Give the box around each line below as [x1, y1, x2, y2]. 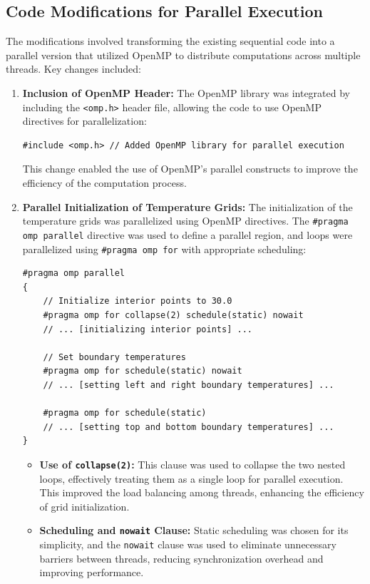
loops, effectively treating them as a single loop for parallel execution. [39, 471, 344, 486]
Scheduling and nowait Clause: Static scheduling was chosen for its [39, 523, 349, 538]
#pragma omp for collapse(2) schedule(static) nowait [43, 309, 304, 320]
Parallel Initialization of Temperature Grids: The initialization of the [22, 199, 353, 214]
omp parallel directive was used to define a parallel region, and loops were [22, 227, 353, 242]
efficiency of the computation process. [22, 175, 187, 190]
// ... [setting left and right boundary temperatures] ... [43, 379, 334, 390]
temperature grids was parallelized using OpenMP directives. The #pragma [22, 213, 349, 228]
